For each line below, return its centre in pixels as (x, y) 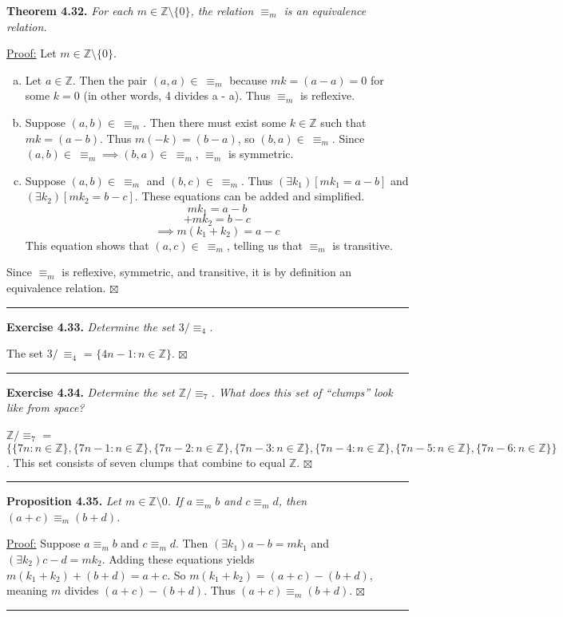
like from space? (46, 407)
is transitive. (363, 245)
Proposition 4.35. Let (64, 501)
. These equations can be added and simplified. (250, 196)
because (248, 79)
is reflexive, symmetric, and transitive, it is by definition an (207, 272)
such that (343, 122)
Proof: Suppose (44, 543)
